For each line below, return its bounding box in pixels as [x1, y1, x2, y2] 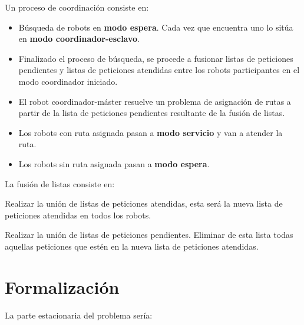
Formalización [5, 274, 120, 299]
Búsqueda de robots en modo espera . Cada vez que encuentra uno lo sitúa [18, 21, 293, 33]
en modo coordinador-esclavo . [18, 32, 140, 45]
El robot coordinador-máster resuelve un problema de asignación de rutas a [18, 95, 291, 107]
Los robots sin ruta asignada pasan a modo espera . [18, 157, 210, 170]
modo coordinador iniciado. [18, 75, 118, 87]
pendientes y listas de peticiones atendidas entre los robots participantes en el [18, 64, 300, 76]
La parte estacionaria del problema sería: [5, 309, 153, 321]
